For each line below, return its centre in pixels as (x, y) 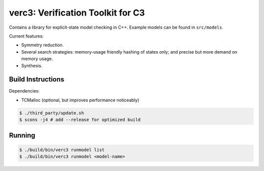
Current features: (26, 36)
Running (22, 135)
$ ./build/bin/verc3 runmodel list (62, 150)
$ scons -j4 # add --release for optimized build (80, 120)
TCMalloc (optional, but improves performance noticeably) (80, 100)
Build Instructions (37, 80)
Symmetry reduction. (43, 45)
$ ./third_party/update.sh (52, 113)
